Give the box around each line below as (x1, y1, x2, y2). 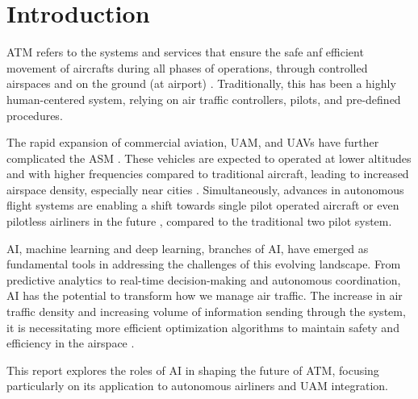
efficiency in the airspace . (6, 335, 135, 351)
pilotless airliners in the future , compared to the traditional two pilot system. (6, 213, 392, 230)
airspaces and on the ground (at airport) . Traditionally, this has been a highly (6, 75, 396, 92)
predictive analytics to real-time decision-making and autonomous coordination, (6, 271, 401, 288)
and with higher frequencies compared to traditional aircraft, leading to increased (6, 165, 409, 182)
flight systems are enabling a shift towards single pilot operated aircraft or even (6, 197, 399, 214)
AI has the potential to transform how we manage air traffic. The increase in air (6, 287, 403, 304)
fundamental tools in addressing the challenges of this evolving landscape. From (6, 256, 401, 272)
